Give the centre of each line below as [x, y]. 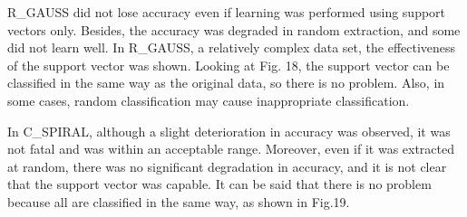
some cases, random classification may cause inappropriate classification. [209, 100]
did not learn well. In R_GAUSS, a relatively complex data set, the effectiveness [232, 47]
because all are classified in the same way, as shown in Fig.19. [179, 201]
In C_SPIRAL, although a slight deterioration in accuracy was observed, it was [229, 131]
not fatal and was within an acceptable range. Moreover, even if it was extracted [231, 149]
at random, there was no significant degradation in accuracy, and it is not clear [227, 166]
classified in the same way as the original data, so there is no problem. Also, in [226, 83]
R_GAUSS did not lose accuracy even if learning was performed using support [227, 12]
